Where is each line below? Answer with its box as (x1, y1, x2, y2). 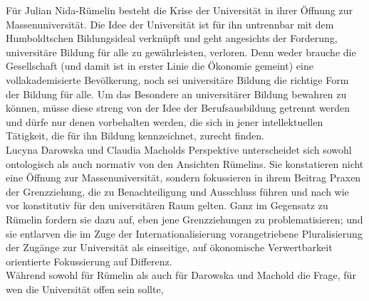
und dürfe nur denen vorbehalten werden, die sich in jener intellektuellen (6, 114, 323, 129)
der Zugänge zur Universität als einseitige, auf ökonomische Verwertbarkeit (6, 240, 333, 255)
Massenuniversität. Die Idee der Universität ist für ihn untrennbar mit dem (6, 16, 334, 31)
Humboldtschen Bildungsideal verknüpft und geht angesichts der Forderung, (6, 31, 338, 46)
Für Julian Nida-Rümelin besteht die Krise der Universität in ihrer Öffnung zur (6, 3, 353, 17)
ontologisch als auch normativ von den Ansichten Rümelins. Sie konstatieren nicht (6, 156, 364, 171)
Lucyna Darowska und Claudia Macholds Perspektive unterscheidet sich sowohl (6, 142, 352, 157)
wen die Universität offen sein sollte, (6, 281, 164, 296)
